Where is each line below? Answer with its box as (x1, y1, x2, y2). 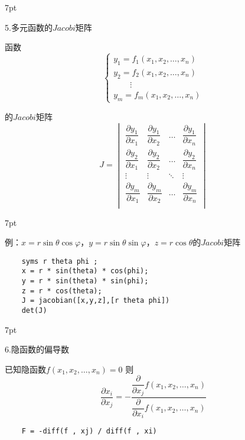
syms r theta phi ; (21, 257, 98, 266)
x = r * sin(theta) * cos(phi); (21, 267, 149, 276)
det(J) (21, 306, 47, 315)
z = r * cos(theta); (21, 286, 102, 295)
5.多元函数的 (5, 21, 53, 33)
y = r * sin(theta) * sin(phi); (21, 277, 149, 286)
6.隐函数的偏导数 (5, 343, 69, 355)
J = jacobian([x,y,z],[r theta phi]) (21, 296, 170, 305)
